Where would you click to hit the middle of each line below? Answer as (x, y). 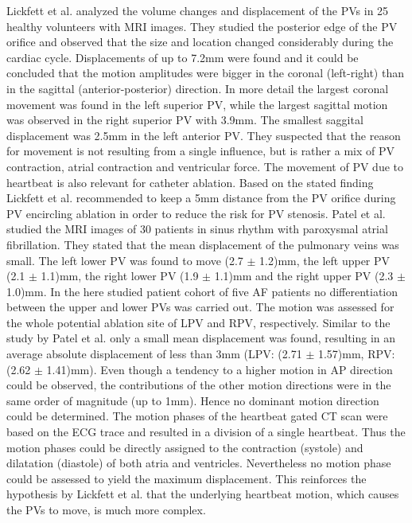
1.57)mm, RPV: (356, 354)
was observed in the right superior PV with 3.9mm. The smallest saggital (185, 120)
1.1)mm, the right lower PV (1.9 (120, 276)
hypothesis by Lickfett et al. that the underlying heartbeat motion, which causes (203, 494)
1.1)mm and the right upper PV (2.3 (304, 276)
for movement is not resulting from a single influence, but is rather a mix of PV (200, 151)
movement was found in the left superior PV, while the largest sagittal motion (197, 104)
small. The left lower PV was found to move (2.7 (125, 260)
